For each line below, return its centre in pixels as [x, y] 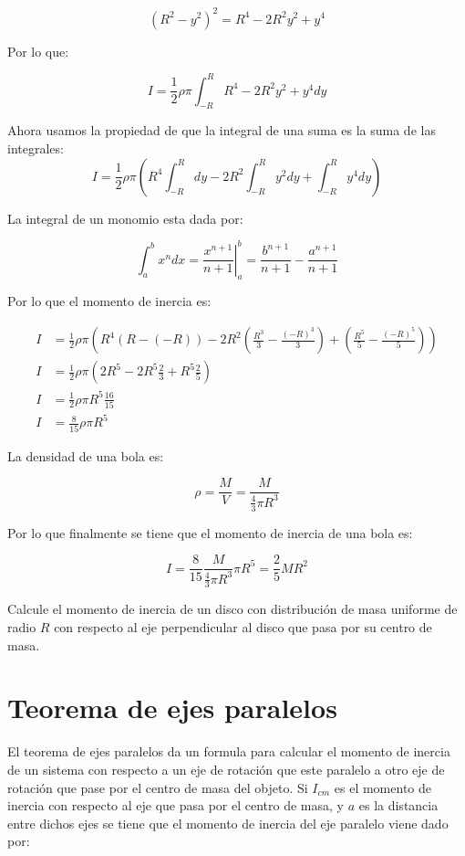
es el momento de [382, 787]
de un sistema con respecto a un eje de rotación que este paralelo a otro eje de [226, 769]
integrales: [36, 148]
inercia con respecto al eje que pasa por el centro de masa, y [176, 805]
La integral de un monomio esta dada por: [125, 218]
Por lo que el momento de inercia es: [109, 301]
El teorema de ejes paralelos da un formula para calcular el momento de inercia [229, 751]
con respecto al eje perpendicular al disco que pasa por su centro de [243, 627]
